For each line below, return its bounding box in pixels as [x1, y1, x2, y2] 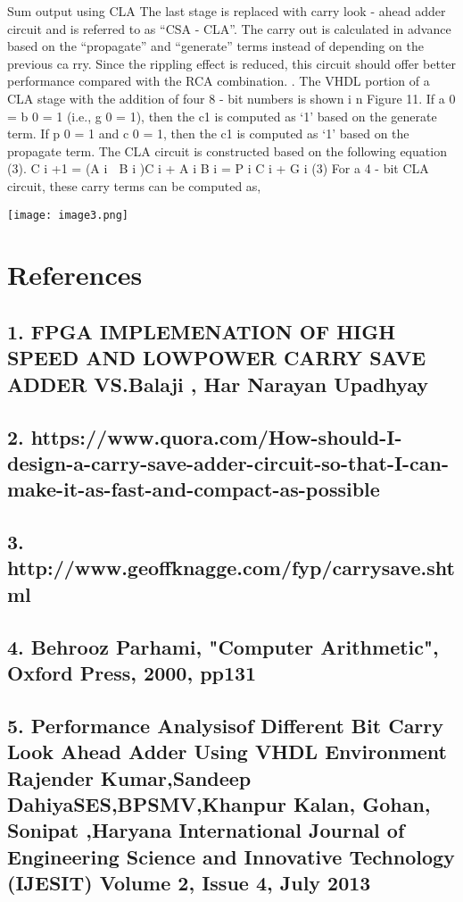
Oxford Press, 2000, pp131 [7, 659, 257, 687]
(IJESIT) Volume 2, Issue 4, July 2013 [7, 869, 371, 897]
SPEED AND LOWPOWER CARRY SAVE [7, 344, 426, 372]
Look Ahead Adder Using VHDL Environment [7, 738, 447, 765]
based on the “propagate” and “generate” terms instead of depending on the [7, 37, 425, 55]
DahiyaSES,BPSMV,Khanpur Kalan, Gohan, [7, 789, 431, 817]
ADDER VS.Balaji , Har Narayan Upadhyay [7, 370, 428, 397]
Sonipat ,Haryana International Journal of [7, 816, 405, 844]
